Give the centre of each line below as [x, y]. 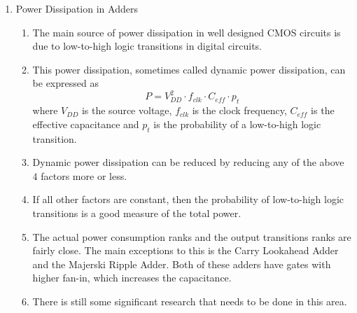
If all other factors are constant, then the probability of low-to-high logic [188, 199]
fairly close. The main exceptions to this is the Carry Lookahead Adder [185, 250]
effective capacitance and [86, 124]
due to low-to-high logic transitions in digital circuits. [147, 46]
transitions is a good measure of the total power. [137, 213]
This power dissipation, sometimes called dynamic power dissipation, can [189, 69]
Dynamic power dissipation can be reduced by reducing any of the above [188, 162]
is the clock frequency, [239, 110]
